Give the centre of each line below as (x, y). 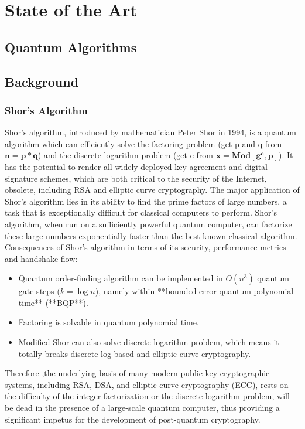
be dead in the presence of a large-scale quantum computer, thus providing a (142, 408)
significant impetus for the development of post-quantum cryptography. (133, 419)
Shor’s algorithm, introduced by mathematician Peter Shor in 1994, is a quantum (150, 132)
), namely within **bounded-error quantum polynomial (194, 291)
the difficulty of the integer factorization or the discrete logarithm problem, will (147, 396)
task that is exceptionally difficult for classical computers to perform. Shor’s (141, 212)
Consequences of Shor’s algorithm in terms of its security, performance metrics (145, 247)
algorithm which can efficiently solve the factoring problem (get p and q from (143, 143)
